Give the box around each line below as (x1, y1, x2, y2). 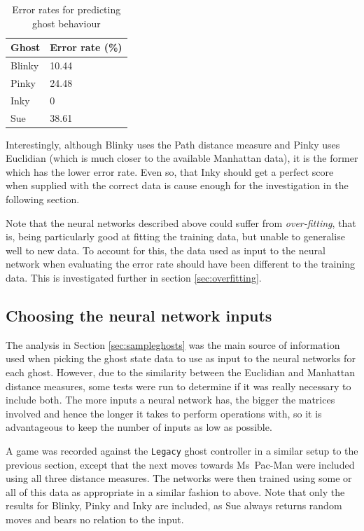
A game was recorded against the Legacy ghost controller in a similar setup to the (6, 443, 358, 457)
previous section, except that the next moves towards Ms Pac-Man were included (6, 457, 355, 471)
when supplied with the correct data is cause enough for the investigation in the (6, 178, 349, 193)
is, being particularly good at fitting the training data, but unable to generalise (6, 229, 345, 244)
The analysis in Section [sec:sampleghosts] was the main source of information (6, 337, 340, 352)
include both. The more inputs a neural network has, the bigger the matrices (6, 392, 335, 407)
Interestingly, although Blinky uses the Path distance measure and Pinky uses (6, 137, 340, 151)
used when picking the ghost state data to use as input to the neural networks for (6, 351, 356, 366)
